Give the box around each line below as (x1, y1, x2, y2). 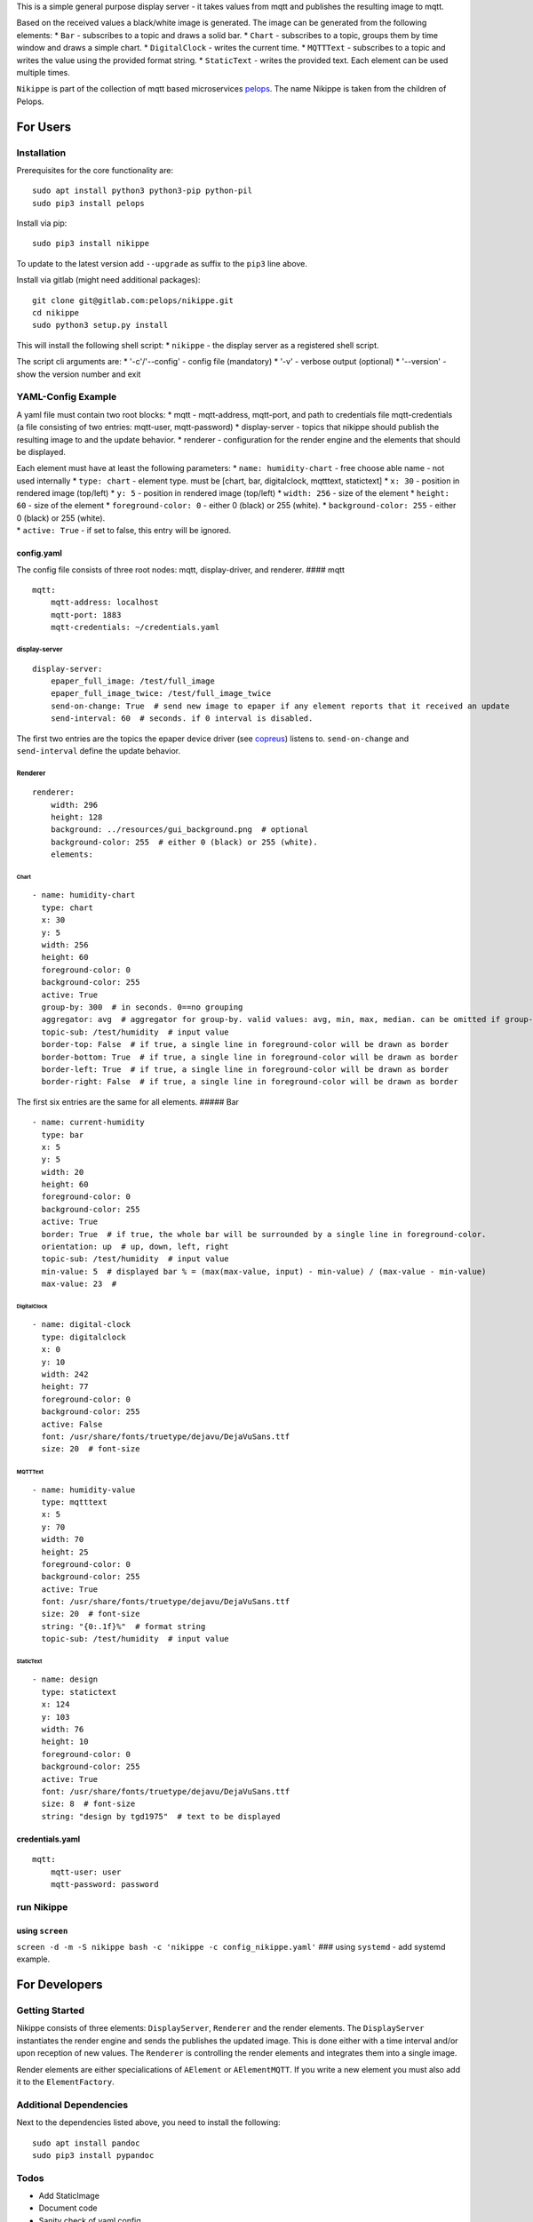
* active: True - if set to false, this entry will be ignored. (16, 525, 232, 536)
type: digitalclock (41, 1331, 126, 1342)
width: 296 (50, 800, 99, 810)
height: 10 (41, 1737, 89, 1746)
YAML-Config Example (16, 391, 117, 404)
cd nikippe (32, 308, 80, 318)
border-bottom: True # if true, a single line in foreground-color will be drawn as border (41, 1051, 459, 1062)
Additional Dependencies (16, 2098, 129, 2111)
